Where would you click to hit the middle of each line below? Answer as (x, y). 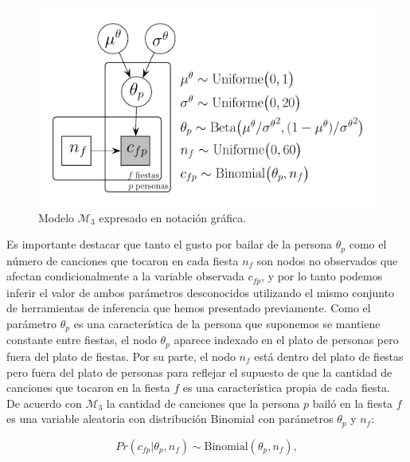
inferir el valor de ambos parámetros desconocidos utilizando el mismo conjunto (201, 292)
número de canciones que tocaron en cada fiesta (123, 260)
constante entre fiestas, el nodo (82, 340)
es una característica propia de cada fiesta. (286, 388)
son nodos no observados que (327, 260)
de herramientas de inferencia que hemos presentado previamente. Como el (189, 308)
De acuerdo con (44, 403)
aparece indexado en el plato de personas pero (286, 340)
